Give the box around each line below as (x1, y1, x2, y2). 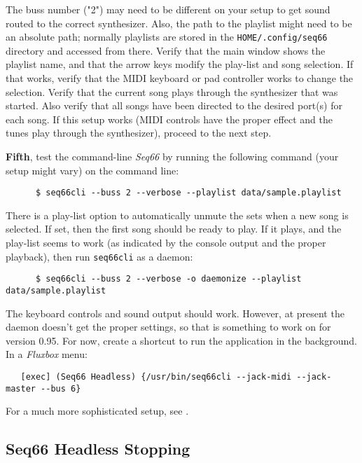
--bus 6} (41, 383, 81, 394)
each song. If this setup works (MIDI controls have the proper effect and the (6, 111, 333, 126)
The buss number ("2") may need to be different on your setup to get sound (6, 2, 330, 16)
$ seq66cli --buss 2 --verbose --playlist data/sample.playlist (35, 188, 342, 198)
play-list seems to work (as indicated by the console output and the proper (6, 235, 326, 250)
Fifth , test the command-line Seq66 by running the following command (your (6, 149, 339, 163)
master (6, 383, 36, 394)
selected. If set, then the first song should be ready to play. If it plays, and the (6, 221, 342, 236)
